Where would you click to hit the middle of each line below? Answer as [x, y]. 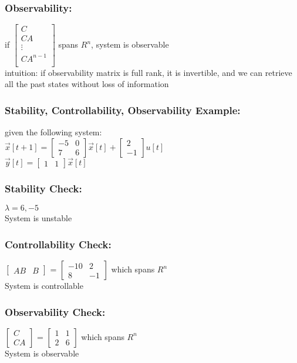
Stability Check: [43, 189]
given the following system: [53, 132]
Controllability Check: [58, 244]
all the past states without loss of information [87, 84]
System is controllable [44, 286]
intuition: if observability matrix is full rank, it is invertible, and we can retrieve [148, 72]
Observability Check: [55, 312]
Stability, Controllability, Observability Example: [123, 110]
